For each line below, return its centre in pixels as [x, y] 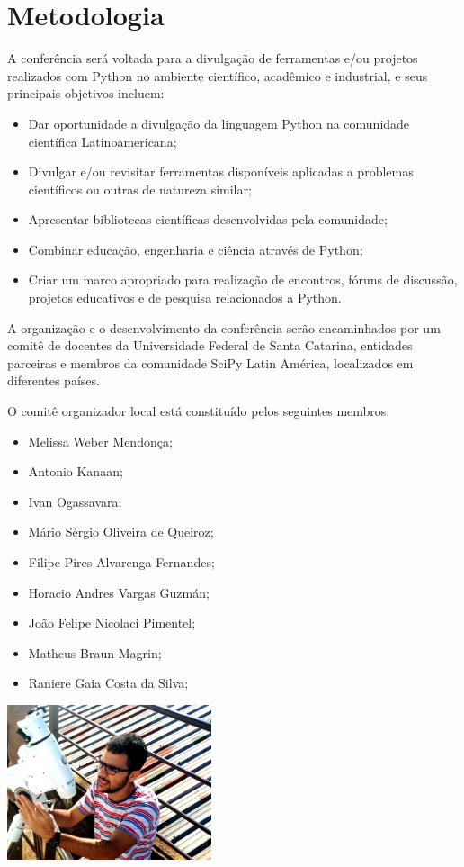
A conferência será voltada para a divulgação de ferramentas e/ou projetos [213, 58]
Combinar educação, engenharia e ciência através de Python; [196, 249]
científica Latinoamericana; [103, 141]
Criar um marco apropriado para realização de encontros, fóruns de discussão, [243, 280]
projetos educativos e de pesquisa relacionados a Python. [185, 298]
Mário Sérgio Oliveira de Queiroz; [121, 532]
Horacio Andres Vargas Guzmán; [119, 592]
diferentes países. [54, 380]
